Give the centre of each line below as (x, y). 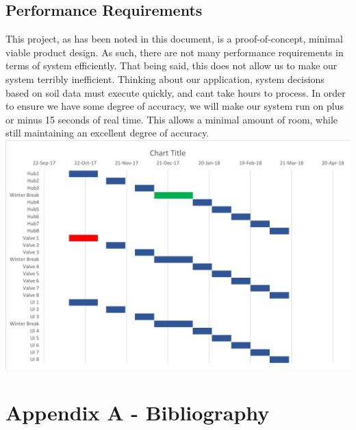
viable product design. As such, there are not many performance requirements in (175, 52)
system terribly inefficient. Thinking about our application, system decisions (165, 79)
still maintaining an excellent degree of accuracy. (107, 133)
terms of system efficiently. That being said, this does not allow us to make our (171, 65)
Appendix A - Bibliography (138, 413)
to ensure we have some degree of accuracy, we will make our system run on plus (175, 106)
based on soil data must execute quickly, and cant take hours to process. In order (176, 92)
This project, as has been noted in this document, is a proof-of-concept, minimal (174, 39)
